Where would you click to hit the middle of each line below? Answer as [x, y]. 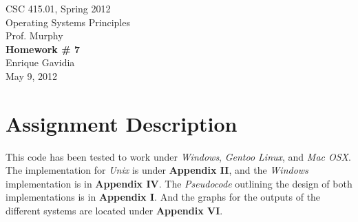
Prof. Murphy [34, 36]
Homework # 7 [43, 49]
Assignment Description [122, 123]
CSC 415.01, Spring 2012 [58, 8]
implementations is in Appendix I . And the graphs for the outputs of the [163, 197]
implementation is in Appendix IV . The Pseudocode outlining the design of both [179, 183]
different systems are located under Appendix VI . [114, 211]
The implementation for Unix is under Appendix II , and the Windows [157, 170]
